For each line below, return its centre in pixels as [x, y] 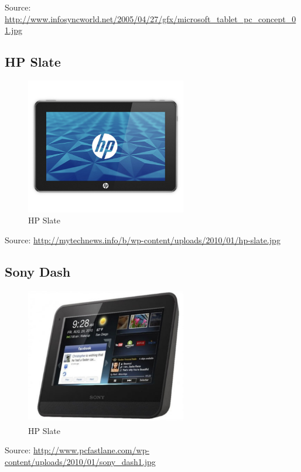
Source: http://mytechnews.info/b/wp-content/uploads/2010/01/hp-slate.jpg [143, 240]
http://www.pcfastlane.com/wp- [92, 450]
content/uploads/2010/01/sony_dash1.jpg [80, 462]
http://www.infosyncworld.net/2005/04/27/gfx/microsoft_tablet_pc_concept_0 [150, 18]
